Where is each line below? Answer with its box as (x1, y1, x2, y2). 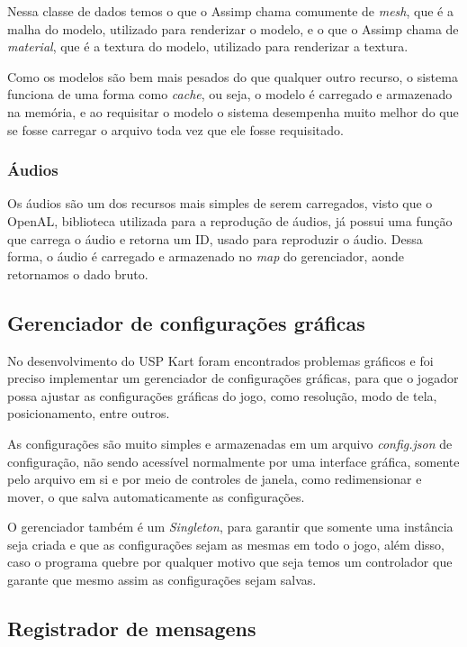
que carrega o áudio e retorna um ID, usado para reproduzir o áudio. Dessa (7, 229, 423, 248)
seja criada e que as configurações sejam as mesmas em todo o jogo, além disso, (7, 534, 445, 553)
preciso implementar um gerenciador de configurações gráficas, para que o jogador (7, 369, 459, 387)
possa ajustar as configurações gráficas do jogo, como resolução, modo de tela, (7, 386, 437, 405)
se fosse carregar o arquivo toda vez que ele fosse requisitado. (7, 120, 344, 139)
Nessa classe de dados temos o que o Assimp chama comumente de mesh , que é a (7, 2, 454, 20)
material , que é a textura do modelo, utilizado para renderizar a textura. (7, 37, 409, 56)
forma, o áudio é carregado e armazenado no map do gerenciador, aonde (7, 247, 404, 266)
